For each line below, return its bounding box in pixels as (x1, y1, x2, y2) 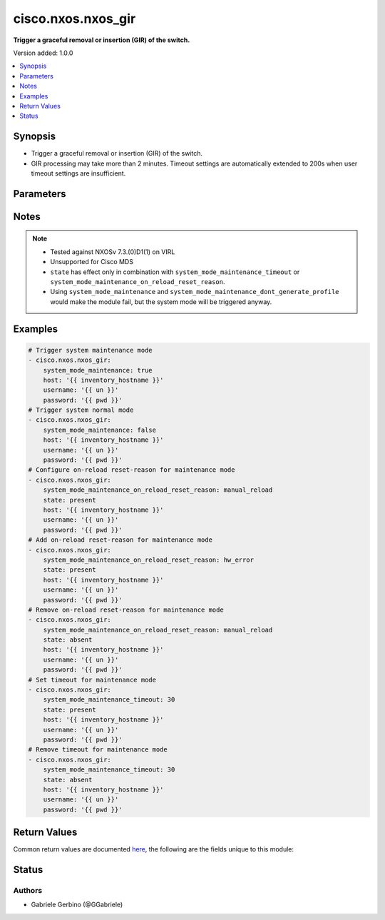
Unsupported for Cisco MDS (50, 258, 133, 266)
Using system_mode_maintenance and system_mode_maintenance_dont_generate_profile (50, 288, 339, 296)
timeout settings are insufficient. (31, 168, 126, 178)
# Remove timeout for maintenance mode (28, 746, 168, 754)
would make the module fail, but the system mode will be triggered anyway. (50, 297, 272, 306)
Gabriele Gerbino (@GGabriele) (31, 900, 123, 909)
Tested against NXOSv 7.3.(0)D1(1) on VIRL (50, 247, 175, 256)
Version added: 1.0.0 (13, 49, 73, 57)
